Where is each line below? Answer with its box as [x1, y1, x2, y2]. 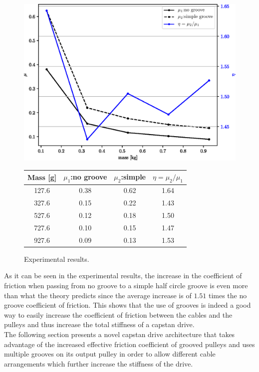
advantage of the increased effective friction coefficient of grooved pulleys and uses [4, 339, 255, 349]
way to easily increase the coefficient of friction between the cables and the [4, 309, 233, 320]
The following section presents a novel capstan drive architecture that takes [4, 329, 235, 340]
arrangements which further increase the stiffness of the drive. [4, 358, 193, 369]
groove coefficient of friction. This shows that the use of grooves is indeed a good [4, 300, 251, 310]
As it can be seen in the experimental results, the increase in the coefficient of [4, 270, 242, 281]
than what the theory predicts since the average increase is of [4, 290, 192, 300]
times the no [208, 290, 247, 300]
